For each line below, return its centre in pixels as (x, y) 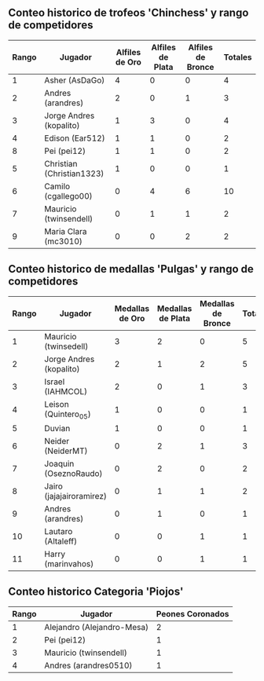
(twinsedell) (66, 346)
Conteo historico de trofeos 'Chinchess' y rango (128, 13)
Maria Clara (66, 231)
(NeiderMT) (66, 451)
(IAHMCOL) (66, 391)
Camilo (57, 186)
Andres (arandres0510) (88, 665)
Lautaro (59, 531)
